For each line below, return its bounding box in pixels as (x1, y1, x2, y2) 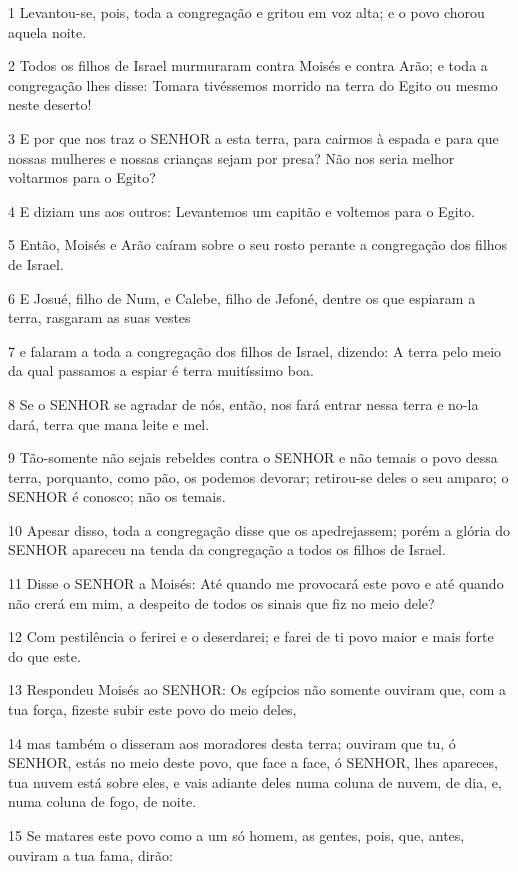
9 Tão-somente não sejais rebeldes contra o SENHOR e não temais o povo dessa (8, 447, 498, 468)
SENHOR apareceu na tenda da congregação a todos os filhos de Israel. (8, 539, 446, 560)
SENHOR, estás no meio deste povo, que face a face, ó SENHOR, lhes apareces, (8, 752, 498, 773)
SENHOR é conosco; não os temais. (8, 486, 226, 507)
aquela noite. (8, 21, 87, 42)
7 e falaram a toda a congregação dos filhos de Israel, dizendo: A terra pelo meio (8, 340, 502, 361)
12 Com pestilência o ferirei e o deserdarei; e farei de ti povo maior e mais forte (8, 626, 494, 647)
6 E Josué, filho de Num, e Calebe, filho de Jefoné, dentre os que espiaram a (8, 287, 476, 308)
